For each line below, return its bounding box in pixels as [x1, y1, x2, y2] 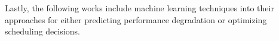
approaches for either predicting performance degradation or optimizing [5, 13, 267, 26]
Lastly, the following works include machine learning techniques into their [5, 2, 274, 14]
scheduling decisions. [5, 25, 80, 37]
